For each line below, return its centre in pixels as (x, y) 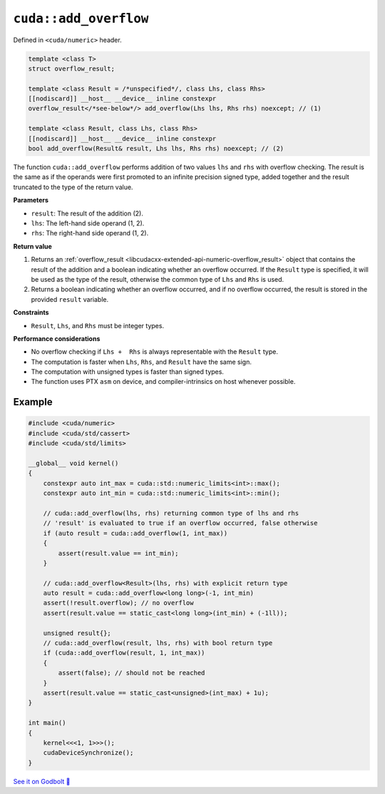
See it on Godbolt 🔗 (42, 781)
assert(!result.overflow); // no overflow (118, 603)
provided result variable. (70, 299)
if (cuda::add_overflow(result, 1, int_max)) (124, 653)
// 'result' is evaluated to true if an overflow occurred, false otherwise (180, 523)
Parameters (31, 200)
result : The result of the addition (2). (87, 213)
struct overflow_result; (72, 68)
